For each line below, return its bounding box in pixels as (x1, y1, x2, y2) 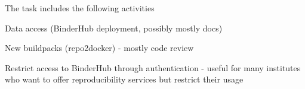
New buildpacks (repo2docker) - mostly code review (5, 42, 194, 54)
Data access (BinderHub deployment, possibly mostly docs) (5, 21, 223, 34)
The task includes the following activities (5, 2, 155, 14)
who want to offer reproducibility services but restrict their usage (5, 73, 244, 85)
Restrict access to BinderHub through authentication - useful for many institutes (5, 61, 301, 74)
